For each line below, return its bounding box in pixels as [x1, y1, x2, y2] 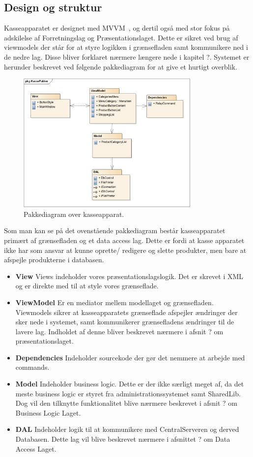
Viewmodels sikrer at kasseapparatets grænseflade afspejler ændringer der [15, 307, 238, 317]
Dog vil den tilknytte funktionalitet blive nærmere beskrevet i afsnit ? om [15, 398, 238, 408]
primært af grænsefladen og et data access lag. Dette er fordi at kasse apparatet [4, 235, 245, 245]
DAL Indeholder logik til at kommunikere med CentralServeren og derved [15, 424, 239, 434]
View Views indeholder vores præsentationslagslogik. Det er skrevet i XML [15, 271, 244, 281]
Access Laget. [15, 443, 56, 454]
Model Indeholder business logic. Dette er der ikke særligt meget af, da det [15, 379, 244, 389]
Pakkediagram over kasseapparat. [24, 209, 124, 219]
